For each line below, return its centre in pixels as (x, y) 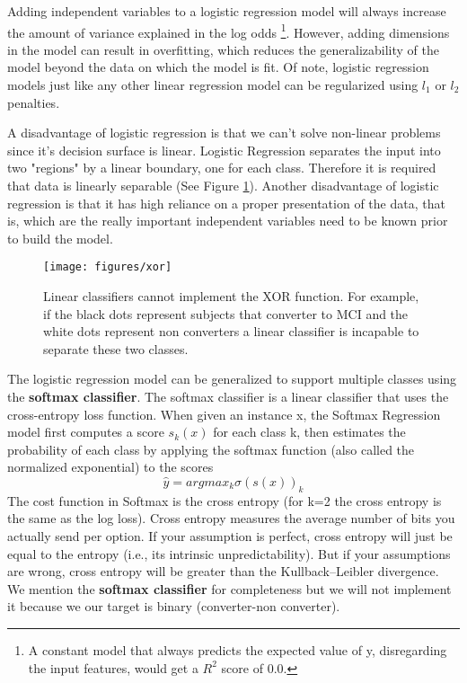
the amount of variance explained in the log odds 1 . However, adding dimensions (229, 31)
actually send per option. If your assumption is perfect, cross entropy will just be (230, 535)
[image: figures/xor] (108, 267)
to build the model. (60, 238)
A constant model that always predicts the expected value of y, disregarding (238, 649)
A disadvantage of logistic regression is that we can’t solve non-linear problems (224, 133)
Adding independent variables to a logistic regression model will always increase (227, 11)
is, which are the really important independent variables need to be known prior (228, 221)
